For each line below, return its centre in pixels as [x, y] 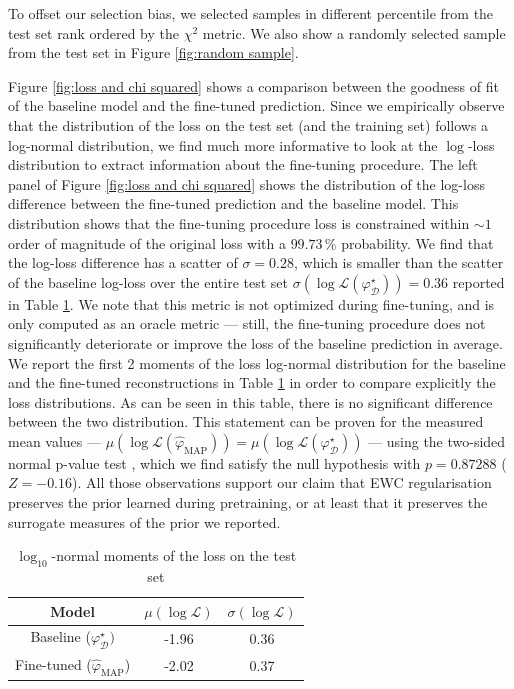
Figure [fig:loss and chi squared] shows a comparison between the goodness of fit [253, 85]
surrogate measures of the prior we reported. [144, 521]
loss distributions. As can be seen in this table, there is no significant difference [250, 401]
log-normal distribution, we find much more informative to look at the [223, 144]
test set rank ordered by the [93, 32]
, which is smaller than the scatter [399, 262]
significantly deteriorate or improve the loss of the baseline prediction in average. [255, 342]
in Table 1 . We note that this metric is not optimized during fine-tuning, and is [251, 303]
